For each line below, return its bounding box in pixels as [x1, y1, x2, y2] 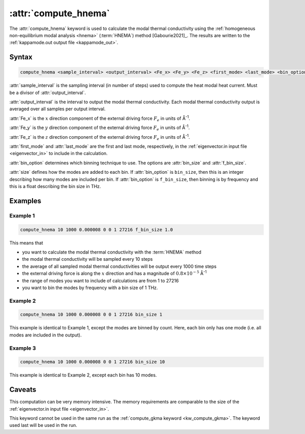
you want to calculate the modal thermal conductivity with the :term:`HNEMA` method [22, 249, 202, 255]
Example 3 [9, 345, 36, 352]
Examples [9, 196, 42, 205]
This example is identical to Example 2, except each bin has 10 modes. [9, 372, 157, 378]
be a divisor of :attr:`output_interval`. [9, 89, 86, 96]
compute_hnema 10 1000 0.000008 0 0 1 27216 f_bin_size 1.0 [20, 227, 173, 232]
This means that [9, 239, 43, 246]
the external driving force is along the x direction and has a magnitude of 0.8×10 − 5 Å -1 [22, 269, 207, 276]
